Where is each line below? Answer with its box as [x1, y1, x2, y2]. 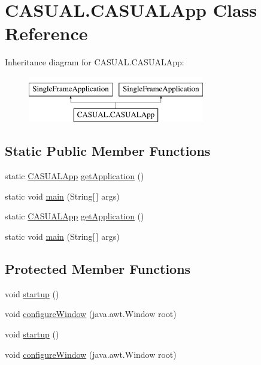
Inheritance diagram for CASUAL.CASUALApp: [5, 56, 184, 68]
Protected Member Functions [5, 260, 191, 278]
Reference [5, 21, 88, 46]
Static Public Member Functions [5, 141, 211, 160]
